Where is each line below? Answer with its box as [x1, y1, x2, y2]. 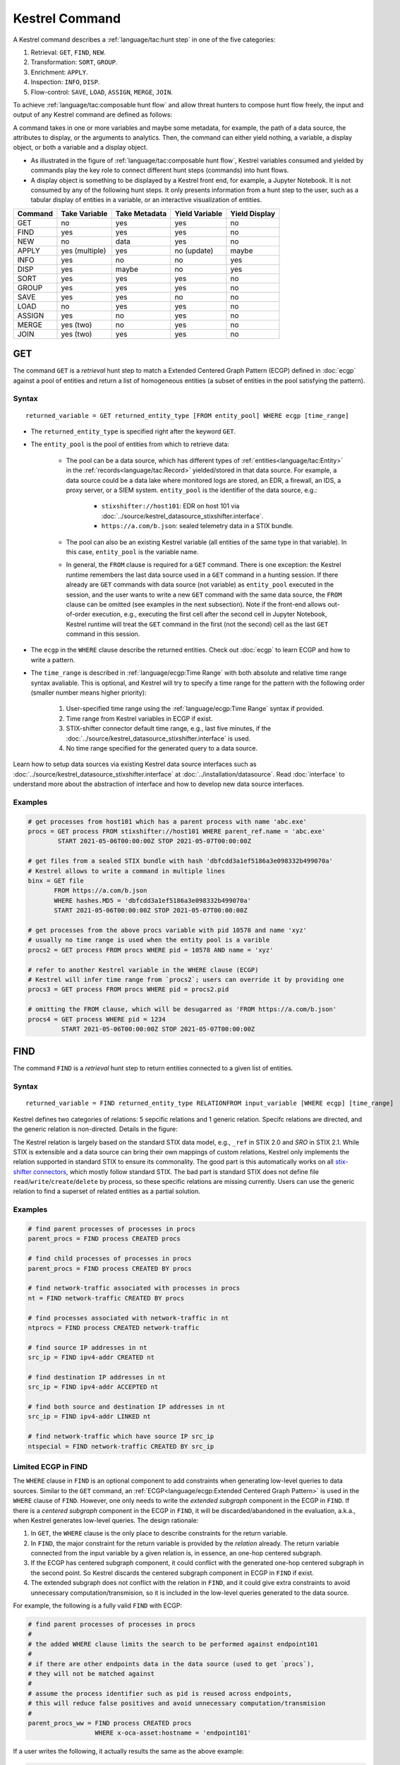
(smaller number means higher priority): [30, 688, 147, 697]
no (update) [174, 246, 214, 256]
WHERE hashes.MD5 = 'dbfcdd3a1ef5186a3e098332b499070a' [54, 897, 252, 904]
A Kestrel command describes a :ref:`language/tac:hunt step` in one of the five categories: [13, 35, 276, 44]
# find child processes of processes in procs [28, 1255, 192, 1263]
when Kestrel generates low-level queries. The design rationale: [13, 1516, 199, 1524]
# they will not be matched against [28, 1670, 155, 1677]
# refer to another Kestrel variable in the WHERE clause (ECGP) [28, 966, 259, 974]
